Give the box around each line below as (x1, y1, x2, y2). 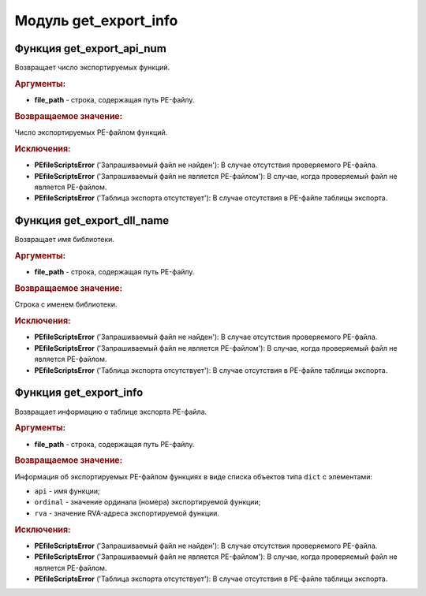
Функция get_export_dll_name (14, 214, 170, 228)
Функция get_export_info (14, 386, 144, 400)
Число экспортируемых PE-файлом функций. (14, 128, 168, 137)
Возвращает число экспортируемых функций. (14, 63, 170, 73)
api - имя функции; (34, 486, 100, 496)
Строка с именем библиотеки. (14, 300, 118, 309)
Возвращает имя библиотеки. (14, 235, 114, 244)
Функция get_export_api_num (14, 42, 167, 55)
